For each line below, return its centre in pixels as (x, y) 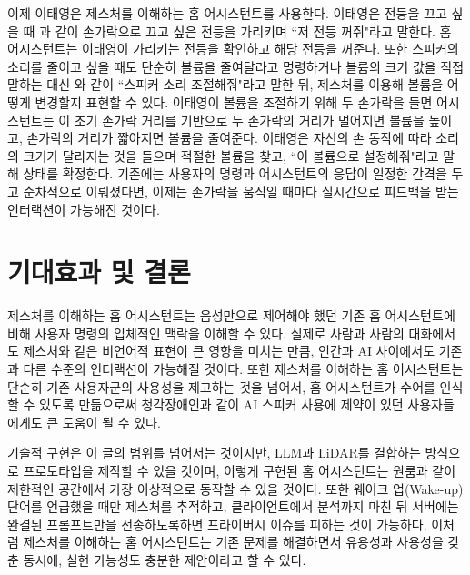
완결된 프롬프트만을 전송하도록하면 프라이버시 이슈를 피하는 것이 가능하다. (217, 524)
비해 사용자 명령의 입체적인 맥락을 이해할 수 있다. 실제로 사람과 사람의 (206, 333)
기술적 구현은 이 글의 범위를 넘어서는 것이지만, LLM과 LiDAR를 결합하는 (214, 453)
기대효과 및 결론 (99, 272)
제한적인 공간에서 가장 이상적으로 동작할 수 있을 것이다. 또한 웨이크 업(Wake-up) (235, 488)
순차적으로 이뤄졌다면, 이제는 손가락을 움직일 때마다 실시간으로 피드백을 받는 (241, 191)
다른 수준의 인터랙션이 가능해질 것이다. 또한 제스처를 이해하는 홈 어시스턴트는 (243, 369)
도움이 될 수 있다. (111, 422)
